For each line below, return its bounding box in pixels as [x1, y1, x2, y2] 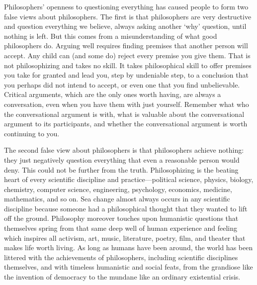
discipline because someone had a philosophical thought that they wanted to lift [4, 203, 248, 213]
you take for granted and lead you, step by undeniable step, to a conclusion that [4, 70, 249, 80]
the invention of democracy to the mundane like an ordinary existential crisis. [4, 272, 241, 282]
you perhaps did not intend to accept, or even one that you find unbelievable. [4, 79, 240, 90]
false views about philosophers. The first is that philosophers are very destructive [4, 11, 252, 21]
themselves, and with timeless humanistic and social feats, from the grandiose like [4, 262, 253, 272]
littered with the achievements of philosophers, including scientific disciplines [4, 252, 238, 262]
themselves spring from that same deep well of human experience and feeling [4, 223, 237, 233]
